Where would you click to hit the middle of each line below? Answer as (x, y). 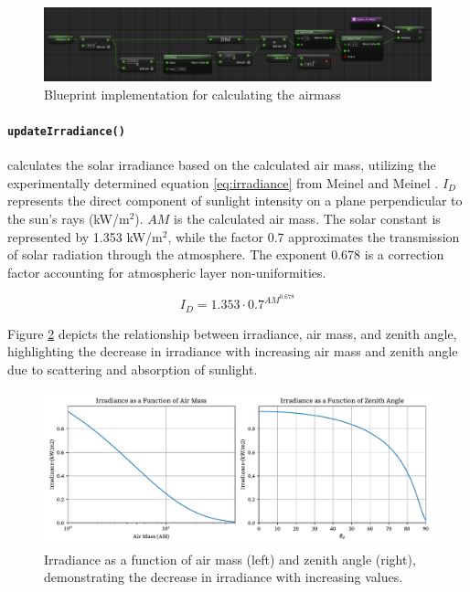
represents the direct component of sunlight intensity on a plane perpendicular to (235, 201)
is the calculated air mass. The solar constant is (307, 218)
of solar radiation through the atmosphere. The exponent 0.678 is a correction (226, 254)
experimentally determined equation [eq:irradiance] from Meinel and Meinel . (223, 182)
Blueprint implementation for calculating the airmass (192, 94)
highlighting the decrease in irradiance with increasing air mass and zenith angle (233, 351)
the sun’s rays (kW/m (69, 218)
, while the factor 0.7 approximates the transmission (314, 236)
